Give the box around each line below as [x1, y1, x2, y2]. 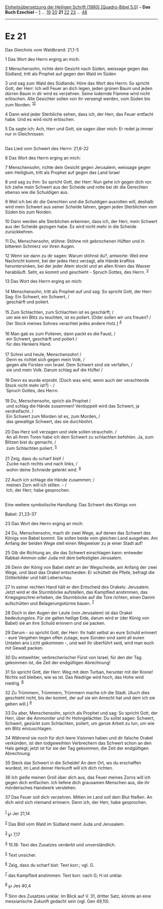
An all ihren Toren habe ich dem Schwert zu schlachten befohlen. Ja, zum [6, 434, 154, 440]
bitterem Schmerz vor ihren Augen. [5, 243, 75, 249]
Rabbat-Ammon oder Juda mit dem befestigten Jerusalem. [5, 555, 123, 561]
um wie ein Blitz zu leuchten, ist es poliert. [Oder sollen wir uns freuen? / [6, 314, 151, 320]
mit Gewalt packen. [5, 645, 44, 651]
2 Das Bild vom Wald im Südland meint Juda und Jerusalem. [5, 820, 125, 827]
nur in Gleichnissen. [5, 131, 45, 137]
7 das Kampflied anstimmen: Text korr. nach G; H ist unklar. [5, 872, 123, 878]
